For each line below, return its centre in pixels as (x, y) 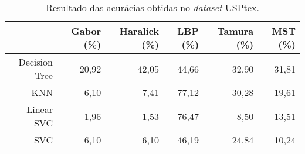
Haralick (139, 31)
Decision (35, 62)
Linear (40, 109)
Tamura (235, 31)
